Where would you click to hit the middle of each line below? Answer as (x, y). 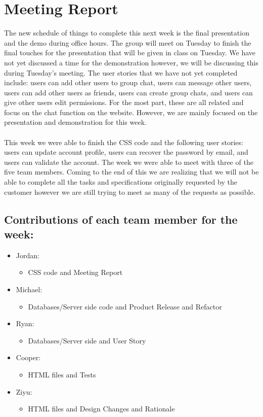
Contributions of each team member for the (121, 219)
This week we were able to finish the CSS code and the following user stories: (124, 142)
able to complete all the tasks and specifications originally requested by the (121, 182)
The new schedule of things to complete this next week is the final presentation (127, 33)
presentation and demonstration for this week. (75, 122)
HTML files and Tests (62, 374)
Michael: (29, 289)
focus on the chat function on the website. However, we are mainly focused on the (131, 112)
